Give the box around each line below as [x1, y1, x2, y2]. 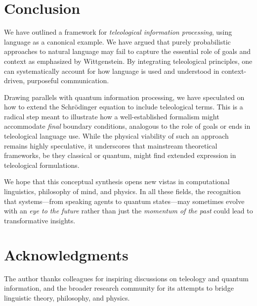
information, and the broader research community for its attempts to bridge [4, 283, 234, 293]
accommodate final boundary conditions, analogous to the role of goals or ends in [4, 121, 251, 131]
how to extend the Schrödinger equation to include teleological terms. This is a [4, 102, 243, 112]
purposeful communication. [27, 75, 109, 86]
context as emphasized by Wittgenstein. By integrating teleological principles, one [4, 55, 253, 66]
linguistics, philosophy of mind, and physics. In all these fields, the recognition [4, 186, 241, 197]
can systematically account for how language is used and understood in [4, 65, 219, 76]
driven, [4, 75, 25, 86]
